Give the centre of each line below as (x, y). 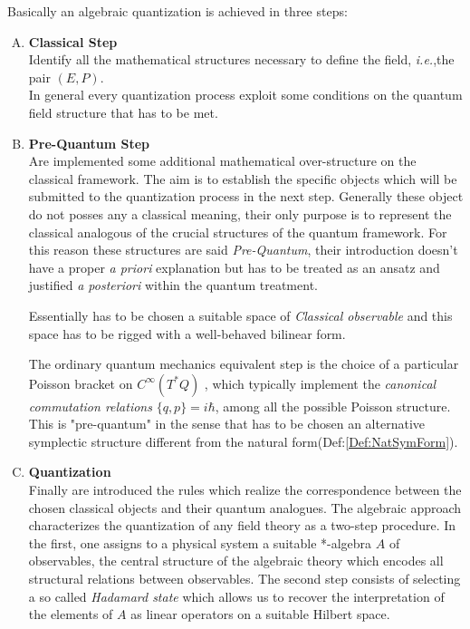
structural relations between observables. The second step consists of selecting (245, 579)
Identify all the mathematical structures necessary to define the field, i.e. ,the (241, 59)
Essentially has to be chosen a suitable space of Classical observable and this (240, 315)
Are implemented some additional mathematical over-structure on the (222, 161)
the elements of (71, 614)
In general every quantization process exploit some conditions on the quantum (245, 95)
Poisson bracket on (81, 383)
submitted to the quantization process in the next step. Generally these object (246, 196)
